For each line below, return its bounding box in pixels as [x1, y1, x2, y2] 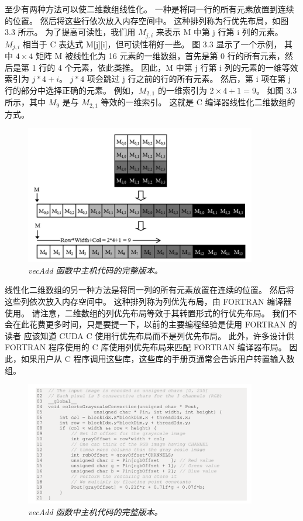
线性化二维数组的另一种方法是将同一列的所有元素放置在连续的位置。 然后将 [5, 284, 294, 296]
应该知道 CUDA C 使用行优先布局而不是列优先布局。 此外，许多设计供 [23, 329, 294, 341]
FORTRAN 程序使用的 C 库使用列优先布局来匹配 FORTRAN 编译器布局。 [5, 341, 287, 353]
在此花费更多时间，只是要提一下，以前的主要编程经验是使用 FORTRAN [12, 318, 286, 330]
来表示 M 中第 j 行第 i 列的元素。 [156, 26, 283, 38]
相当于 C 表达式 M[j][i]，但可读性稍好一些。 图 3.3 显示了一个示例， [22, 37, 282, 50]
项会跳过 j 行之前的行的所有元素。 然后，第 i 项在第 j [87, 73, 291, 85]
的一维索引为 [157, 84, 207, 96]
